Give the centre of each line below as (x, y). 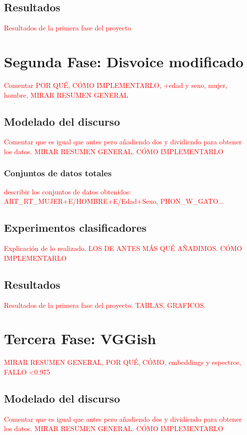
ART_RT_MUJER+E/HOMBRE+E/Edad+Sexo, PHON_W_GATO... (114, 201)
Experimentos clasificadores (75, 228)
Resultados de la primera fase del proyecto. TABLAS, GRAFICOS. (105, 305)
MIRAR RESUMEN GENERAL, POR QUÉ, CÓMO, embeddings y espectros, (123, 362)
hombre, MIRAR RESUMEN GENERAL (66, 95)
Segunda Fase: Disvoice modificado (124, 61)
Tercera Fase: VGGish (80, 339)
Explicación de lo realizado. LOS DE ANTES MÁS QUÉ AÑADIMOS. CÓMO (123, 248)
